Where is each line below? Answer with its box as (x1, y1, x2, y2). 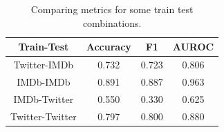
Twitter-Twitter (10, 109, 77, 123)
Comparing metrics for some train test (30, 2, 194, 16)
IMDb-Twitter (13, 91, 74, 106)
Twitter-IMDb (13, 57, 74, 72)
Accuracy (86, 39, 131, 54)
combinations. (82, 15, 142, 30)
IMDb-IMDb (17, 74, 71, 88)
